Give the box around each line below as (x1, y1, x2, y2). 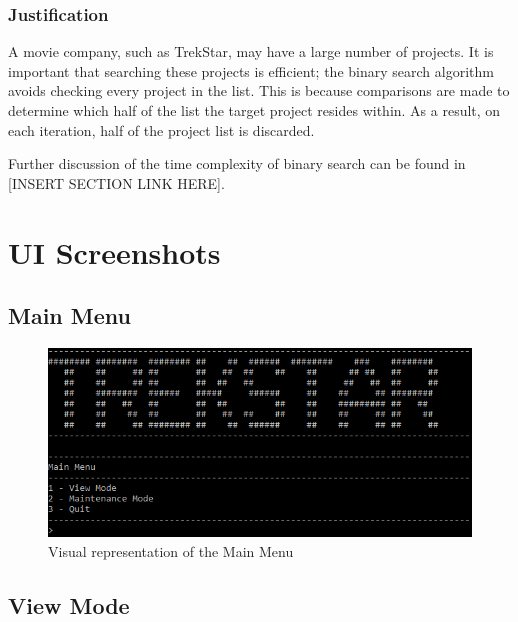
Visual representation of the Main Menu (48, 540, 294, 561)
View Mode (8, 589, 130, 620)
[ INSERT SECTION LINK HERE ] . (8, 172, 225, 193)
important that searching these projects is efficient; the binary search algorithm (8, 60, 494, 81)
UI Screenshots (8, 231, 221, 272)
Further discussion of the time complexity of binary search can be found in (8, 153, 466, 174)
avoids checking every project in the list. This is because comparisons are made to (8, 80, 510, 101)
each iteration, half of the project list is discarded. (8, 119, 315, 140)
